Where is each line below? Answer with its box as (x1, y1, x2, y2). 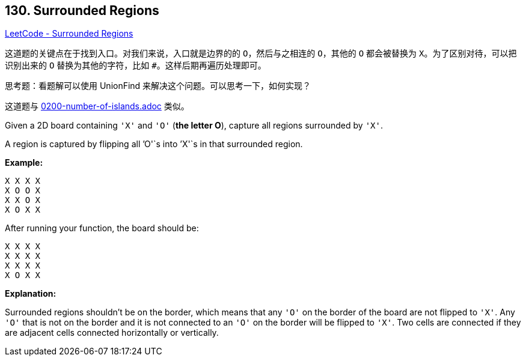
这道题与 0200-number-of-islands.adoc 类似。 (5, 101, 189, 112)
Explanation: (5, 288, 57, 299)
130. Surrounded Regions (5, 3, 159, 18)
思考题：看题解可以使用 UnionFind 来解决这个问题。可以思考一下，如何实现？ (5, 80, 311, 91)
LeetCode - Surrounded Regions (5, 28, 133, 39)
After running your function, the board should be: (5, 223, 199, 234)
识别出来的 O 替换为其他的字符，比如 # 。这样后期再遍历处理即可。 (5, 60, 266, 71)
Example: (5, 157, 43, 168)
